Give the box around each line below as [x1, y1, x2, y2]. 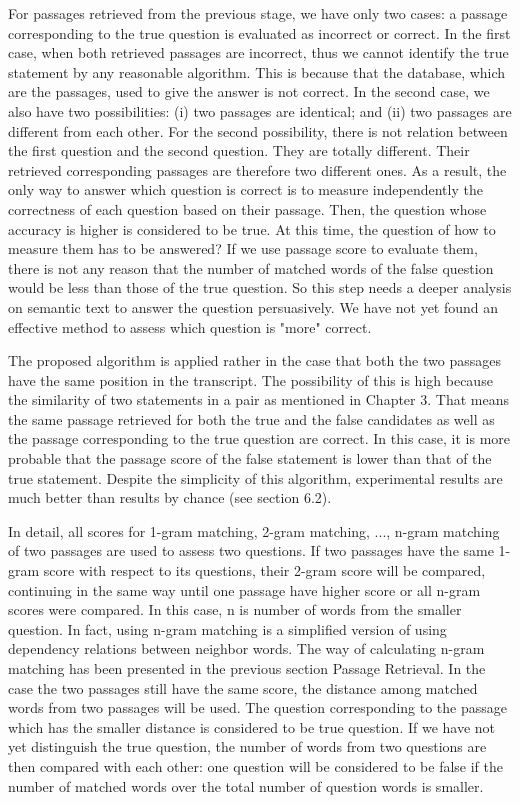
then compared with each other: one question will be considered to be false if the [8, 755, 503, 776]
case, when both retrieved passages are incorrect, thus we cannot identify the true [8, 42, 509, 63]
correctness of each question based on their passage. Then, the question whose [8, 198, 487, 219]
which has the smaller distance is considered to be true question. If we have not [8, 716, 496, 737]
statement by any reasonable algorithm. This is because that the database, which [8, 61, 506, 82]
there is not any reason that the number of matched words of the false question [8, 257, 494, 278]
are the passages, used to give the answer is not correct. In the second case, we [8, 81, 490, 102]
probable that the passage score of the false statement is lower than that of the [8, 448, 492, 469]
